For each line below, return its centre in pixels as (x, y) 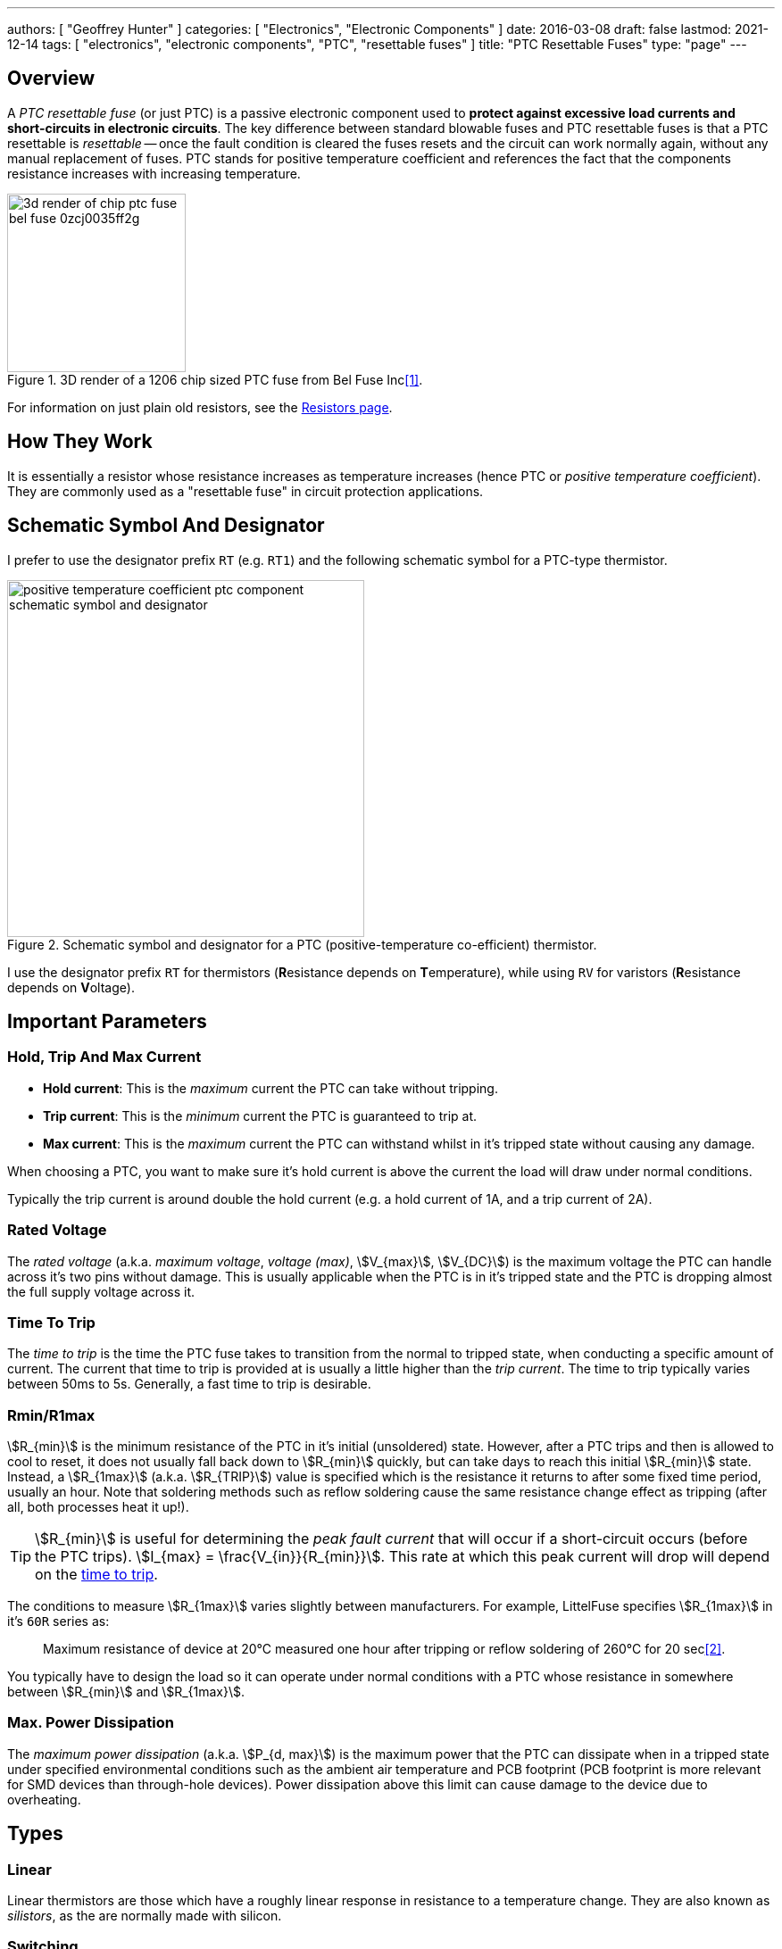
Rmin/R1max (51, 1415)
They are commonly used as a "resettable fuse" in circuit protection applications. (245, 491)
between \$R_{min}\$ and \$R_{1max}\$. (126, 1692)
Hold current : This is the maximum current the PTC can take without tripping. (270, 1088)
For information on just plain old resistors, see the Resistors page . (200, 407)
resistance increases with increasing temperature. (154, 173)
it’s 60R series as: (58, 1621)
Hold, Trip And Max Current (104, 1057)
